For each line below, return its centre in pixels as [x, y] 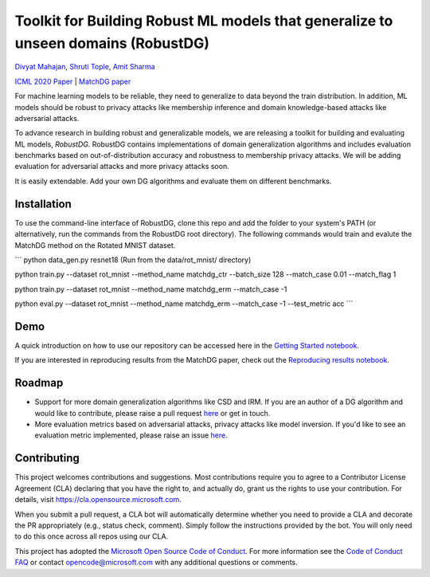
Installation [43, 204]
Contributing [47, 458]
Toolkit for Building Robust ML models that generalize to [204, 21]
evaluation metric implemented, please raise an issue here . [131, 435]
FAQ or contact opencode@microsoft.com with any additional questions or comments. [156, 563]
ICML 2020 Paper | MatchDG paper [73, 81]
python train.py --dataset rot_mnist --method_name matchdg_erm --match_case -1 [151, 289]
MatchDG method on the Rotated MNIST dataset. [95, 245]
